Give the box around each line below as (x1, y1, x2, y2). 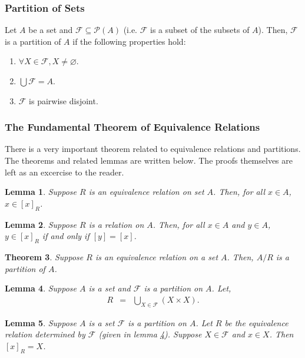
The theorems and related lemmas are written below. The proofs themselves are (5, 154, 293, 166)
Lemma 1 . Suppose (5, 185, 77, 198)
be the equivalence (224, 316, 289, 329)
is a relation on (88, 218, 144, 230)
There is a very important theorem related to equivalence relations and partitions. (5, 142, 301, 155)
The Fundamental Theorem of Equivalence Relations (5, 120, 260, 134)
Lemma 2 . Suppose (5, 218, 77, 230)
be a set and (28, 24, 73, 36)
